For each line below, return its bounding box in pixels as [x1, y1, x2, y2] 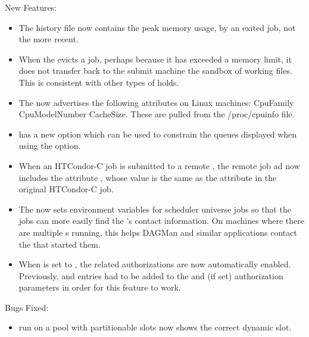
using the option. [18, 139, 81, 152]
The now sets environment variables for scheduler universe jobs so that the [18, 202, 292, 215]
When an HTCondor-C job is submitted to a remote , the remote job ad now [18, 159, 300, 171]
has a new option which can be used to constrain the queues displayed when [18, 127, 297, 140]
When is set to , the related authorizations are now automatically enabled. [18, 258, 291, 270]
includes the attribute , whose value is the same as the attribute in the [18, 171, 277, 183]
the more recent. [18, 33, 79, 45]
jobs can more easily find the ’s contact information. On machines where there [18, 214, 304, 227]
